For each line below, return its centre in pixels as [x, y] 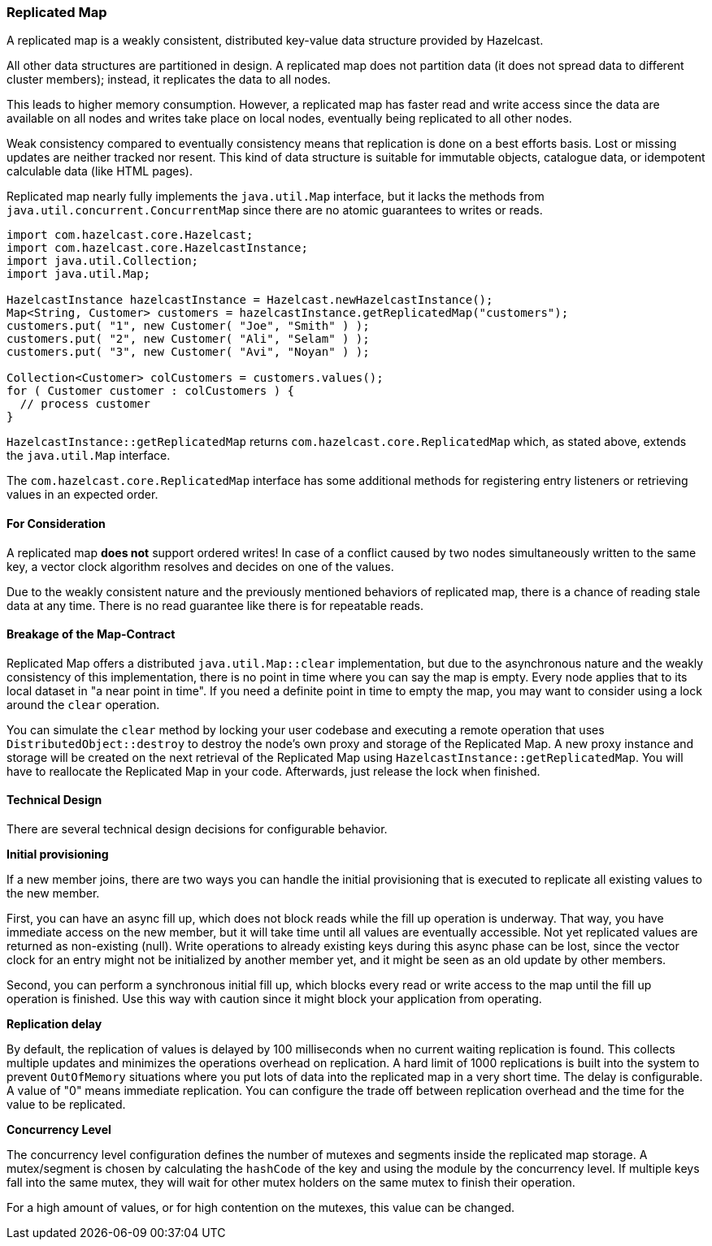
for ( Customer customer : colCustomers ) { [151, 391]
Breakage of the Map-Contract [91, 634]
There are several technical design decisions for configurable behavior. [197, 829]
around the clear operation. [83, 704]
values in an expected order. [82, 495]
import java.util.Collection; [103, 261]
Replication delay [54, 1024]
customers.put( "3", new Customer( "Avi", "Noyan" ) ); [188, 352]
